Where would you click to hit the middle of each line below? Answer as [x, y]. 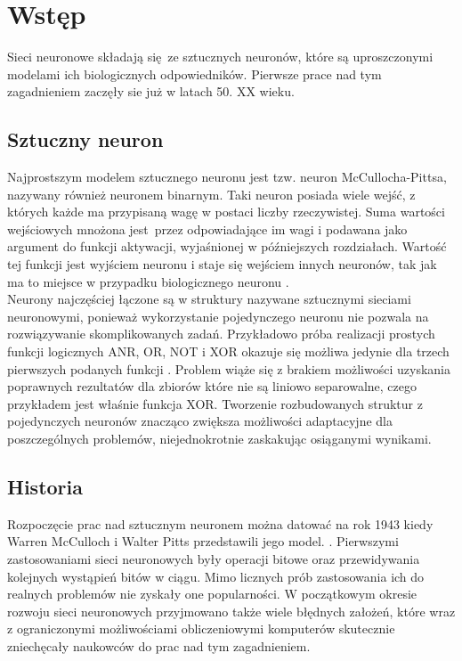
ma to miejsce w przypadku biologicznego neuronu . [148, 281]
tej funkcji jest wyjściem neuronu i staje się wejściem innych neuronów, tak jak [222, 264]
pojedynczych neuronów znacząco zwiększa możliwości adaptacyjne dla [200, 421]
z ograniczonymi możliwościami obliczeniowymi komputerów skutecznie [201, 628]
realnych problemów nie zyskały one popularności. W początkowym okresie [212, 594]
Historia [45, 486]
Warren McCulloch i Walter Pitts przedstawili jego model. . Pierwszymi [203, 541]
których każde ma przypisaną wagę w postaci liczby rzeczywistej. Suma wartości [226, 212]
